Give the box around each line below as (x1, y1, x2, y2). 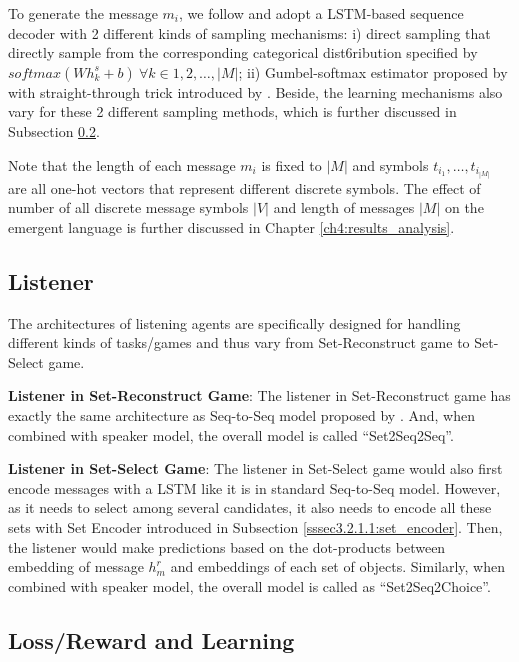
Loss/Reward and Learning (8, 624, 295, 655)
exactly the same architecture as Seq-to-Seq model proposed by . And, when (8, 405, 475, 426)
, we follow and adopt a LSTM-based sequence (179, 3, 464, 23)
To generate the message (8, 3, 158, 23)
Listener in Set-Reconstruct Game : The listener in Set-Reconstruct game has (8, 385, 511, 406)
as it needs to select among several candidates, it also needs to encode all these (8, 497, 492, 518)
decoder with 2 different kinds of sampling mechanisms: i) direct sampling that (8, 22, 491, 43)
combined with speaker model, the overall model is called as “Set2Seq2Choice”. (8, 575, 491, 596)
